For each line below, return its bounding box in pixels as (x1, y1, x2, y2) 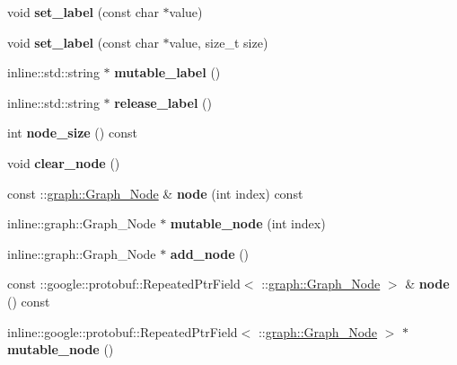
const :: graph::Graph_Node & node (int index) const (7, 183, 303, 202)
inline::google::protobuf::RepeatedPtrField (7, 322, 238, 341)
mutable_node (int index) (170, 214, 326, 233)
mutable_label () (114, 63, 221, 82)
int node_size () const (7, 123, 137, 142)
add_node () (170, 244, 250, 263)
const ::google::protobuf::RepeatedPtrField (7, 274, 241, 293)
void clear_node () (7, 153, 120, 172)
